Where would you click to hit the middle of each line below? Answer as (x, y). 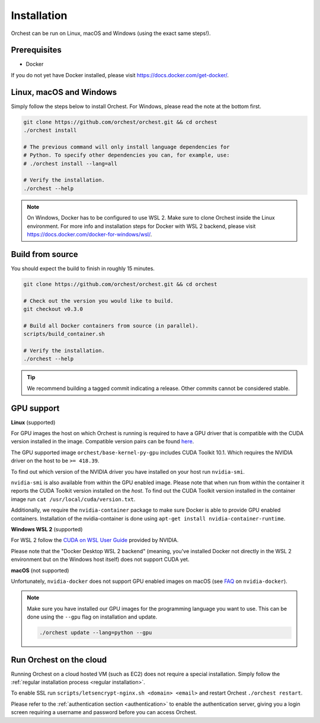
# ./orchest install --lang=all (71, 164)
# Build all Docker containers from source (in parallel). (111, 326)
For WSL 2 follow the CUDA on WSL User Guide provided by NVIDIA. (95, 540)
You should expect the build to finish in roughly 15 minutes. (83, 268)
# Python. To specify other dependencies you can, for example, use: (127, 155)
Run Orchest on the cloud (59, 660)
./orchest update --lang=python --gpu (96, 633)
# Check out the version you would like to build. (99, 301)
